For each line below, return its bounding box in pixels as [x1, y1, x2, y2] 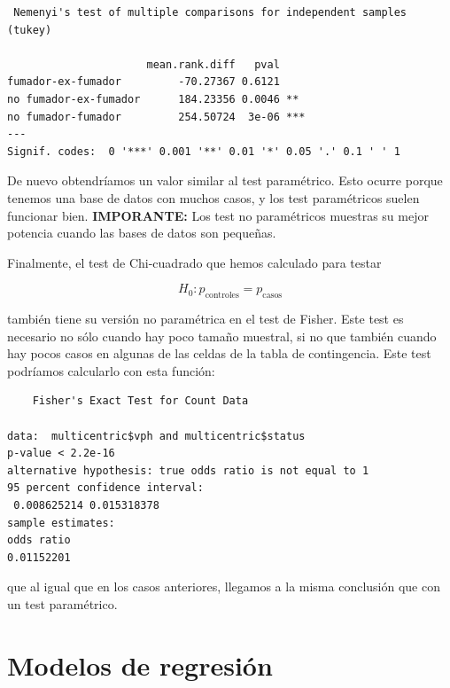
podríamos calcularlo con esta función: [7, 361, 215, 379]
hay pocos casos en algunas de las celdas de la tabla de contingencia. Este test [7, 344, 431, 363]
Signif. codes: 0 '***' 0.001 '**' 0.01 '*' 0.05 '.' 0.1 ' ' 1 [7, 145, 400, 158]
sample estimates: [7, 516, 115, 529]
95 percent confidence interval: [7, 481, 204, 495]
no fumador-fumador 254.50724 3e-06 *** [7, 110, 306, 123]
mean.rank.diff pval [146, 58, 280, 71]
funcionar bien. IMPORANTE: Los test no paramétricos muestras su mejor [7, 206, 429, 224]
